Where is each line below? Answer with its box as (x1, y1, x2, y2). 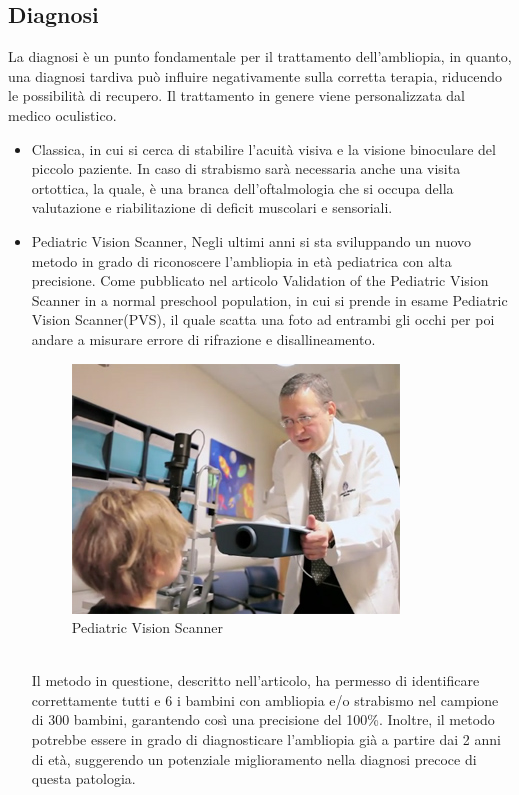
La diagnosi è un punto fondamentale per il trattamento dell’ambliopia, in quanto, (8, 46, 512, 67)
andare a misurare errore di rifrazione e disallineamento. (31, 328, 376, 349)
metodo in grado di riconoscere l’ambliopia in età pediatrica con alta (31, 250, 452, 271)
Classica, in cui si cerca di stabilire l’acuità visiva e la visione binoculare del (31, 138, 496, 159)
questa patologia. (31, 768, 136, 789)
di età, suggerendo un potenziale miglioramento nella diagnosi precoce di (31, 748, 477, 769)
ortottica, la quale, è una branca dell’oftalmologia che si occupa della (31, 177, 454, 198)
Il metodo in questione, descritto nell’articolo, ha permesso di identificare (31, 670, 480, 691)
